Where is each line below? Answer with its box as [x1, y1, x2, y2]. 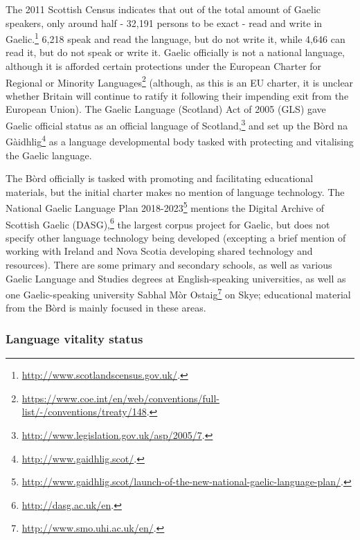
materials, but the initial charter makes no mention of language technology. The [6, 184, 345, 199]
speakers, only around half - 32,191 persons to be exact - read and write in [6, 15, 323, 30]
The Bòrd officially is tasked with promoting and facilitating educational [6, 171, 314, 186]
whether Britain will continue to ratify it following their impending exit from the [6, 88, 349, 102]
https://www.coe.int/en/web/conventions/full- [21, 390, 220, 405]
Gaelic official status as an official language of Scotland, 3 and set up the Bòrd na [6, 116, 348, 132]
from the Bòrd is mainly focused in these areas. [6, 300, 206, 315]
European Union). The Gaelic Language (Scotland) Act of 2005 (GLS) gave [6, 102, 326, 116]
